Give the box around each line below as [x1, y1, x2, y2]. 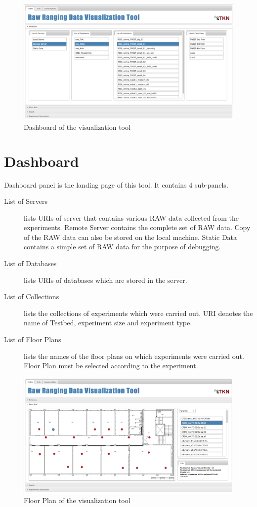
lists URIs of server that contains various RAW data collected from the [24, 212, 239, 223]
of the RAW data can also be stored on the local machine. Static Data [24, 232, 237, 242]
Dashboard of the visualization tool [24, 121, 130, 132]
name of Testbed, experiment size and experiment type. [24, 317, 192, 328]
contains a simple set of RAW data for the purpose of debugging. [24, 241, 221, 252]
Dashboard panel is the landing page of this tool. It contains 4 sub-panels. [4, 179, 228, 190]
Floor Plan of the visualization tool [24, 495, 130, 506]
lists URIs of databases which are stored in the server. [24, 274, 187, 285]
